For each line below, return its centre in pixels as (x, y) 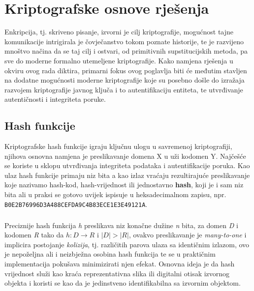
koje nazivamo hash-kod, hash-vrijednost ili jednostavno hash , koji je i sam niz (124, 185)
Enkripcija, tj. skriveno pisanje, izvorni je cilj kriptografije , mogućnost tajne (119, 32)
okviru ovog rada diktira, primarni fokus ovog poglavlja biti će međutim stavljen (126, 70)
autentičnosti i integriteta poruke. (55, 99)
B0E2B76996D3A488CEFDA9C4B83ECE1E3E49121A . (76, 204)
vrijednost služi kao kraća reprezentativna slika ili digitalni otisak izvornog (117, 273)
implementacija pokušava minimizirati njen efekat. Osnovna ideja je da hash (120, 264)
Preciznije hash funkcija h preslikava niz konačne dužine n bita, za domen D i (121, 225)
